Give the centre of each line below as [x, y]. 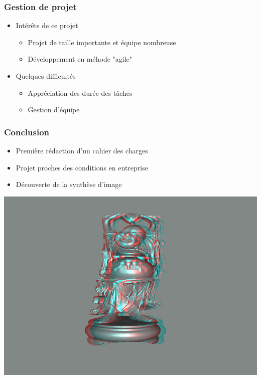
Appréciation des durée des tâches [80, 92]
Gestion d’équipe [54, 110]
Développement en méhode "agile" [80, 59]
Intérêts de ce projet [47, 25]
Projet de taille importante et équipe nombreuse [102, 42]
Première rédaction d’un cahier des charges [82, 150]
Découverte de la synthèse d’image [69, 184]
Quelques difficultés [46, 76]
